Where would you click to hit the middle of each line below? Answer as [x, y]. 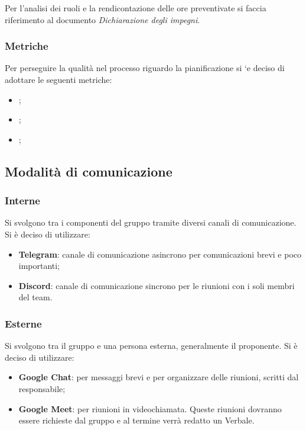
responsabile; [42, 388]
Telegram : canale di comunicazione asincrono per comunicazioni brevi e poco [160, 254]
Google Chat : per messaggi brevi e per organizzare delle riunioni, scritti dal [159, 377]
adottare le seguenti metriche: [58, 79]
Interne [22, 200]
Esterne [23, 323]
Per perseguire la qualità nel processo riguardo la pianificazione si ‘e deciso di [145, 68]
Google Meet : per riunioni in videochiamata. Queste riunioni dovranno [150, 408]
